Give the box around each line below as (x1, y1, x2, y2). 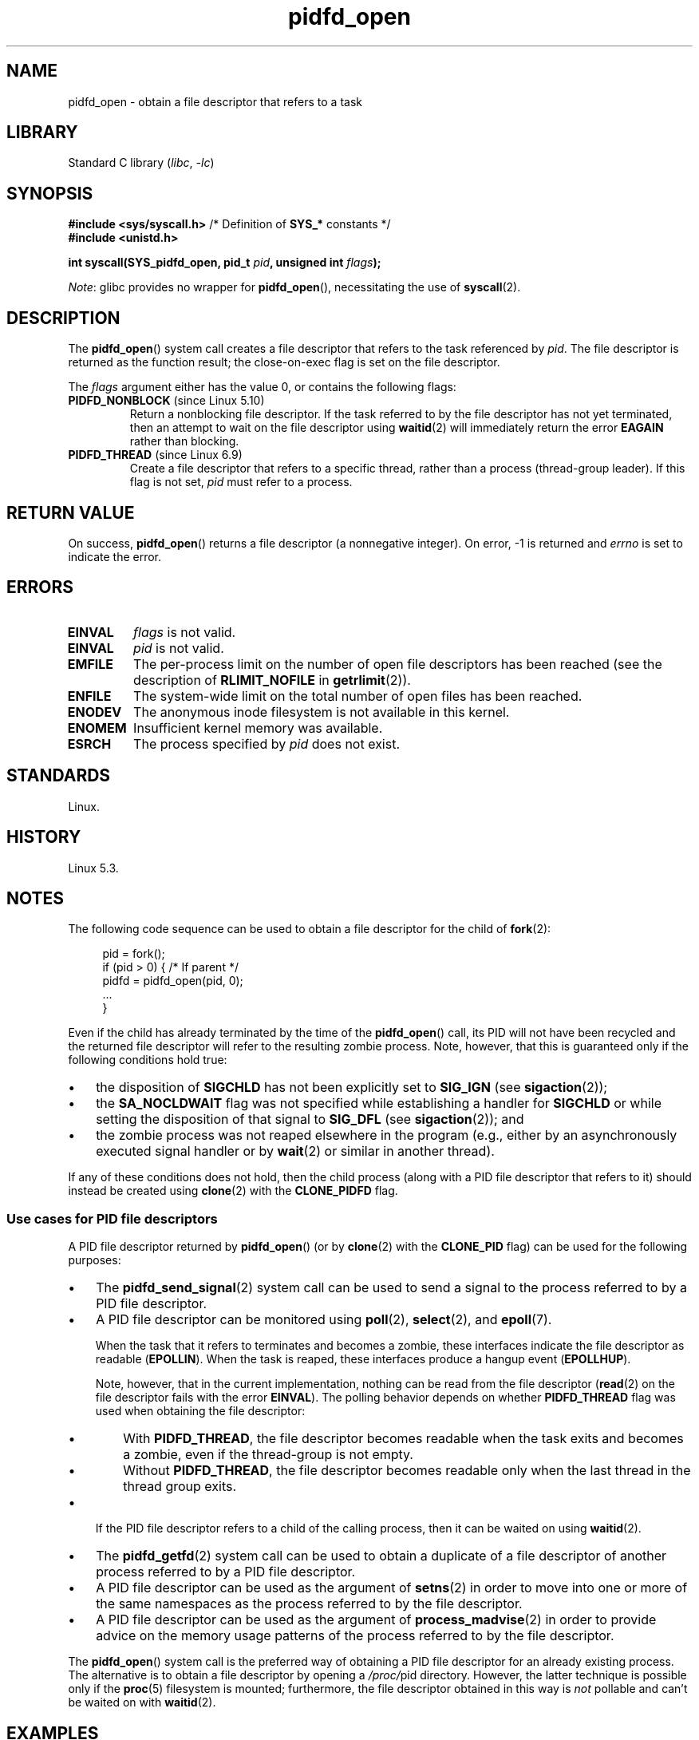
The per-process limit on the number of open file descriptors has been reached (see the (133, 655, 662, 672)
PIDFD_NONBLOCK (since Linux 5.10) (68, 393, 265, 408)
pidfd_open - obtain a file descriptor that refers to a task (68, 94, 362, 109)
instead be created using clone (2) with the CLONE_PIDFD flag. (68, 1184, 398, 1198)
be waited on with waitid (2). (68, 1695, 216, 1710)
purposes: (68, 1253, 121, 1267)
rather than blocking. (129, 434, 239, 449)
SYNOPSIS (6, 183, 93, 204)
